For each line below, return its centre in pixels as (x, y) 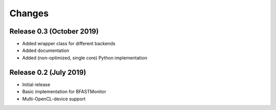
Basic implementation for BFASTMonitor (64, 92)
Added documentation (46, 50)
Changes (29, 13)
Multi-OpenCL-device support (54, 99)
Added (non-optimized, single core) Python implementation (85, 58)
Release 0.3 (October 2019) (54, 31)
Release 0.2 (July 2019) (48, 72)
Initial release (36, 85)
